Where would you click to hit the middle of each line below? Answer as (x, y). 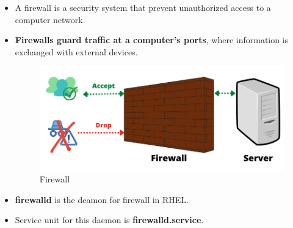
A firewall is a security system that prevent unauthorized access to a (143, 7)
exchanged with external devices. (76, 51)
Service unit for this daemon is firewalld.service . (109, 220)
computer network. (50, 19)
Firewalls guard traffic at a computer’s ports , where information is (152, 40)
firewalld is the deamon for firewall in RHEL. (102, 199)
